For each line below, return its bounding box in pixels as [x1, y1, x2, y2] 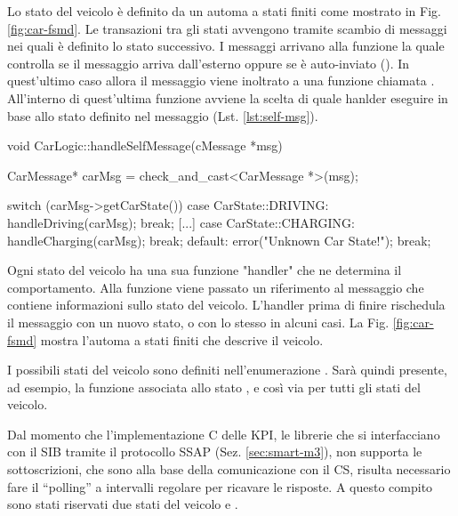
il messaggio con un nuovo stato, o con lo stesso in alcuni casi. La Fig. [7, 312, 390, 331]
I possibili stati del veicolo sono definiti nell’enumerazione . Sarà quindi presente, [7, 360, 447, 379]
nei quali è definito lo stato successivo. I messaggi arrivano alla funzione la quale [7, 36, 445, 55]
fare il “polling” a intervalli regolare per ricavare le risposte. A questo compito [7, 477, 433, 496]
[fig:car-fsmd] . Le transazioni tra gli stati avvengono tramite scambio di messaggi [7, 19, 447, 37]
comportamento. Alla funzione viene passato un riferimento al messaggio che [7, 278, 424, 296]
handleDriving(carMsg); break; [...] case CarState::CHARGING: [7, 213, 355, 231]
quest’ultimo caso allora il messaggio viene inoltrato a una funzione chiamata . [7, 71, 435, 90]
